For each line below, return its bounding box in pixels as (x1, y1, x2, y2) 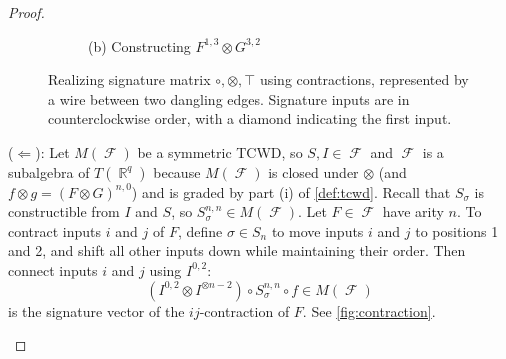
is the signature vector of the (8, 300, 185, 321)
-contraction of (199, 300, 290, 321)
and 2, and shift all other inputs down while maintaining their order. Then (8, 240, 466, 261)
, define (177, 220, 223, 241)
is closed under (268, 161, 359, 182)
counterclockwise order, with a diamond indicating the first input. (48, 108, 452, 129)
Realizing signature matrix (48, 69, 211, 90)
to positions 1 (415, 220, 499, 241)
